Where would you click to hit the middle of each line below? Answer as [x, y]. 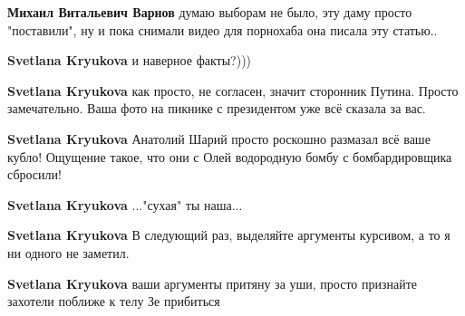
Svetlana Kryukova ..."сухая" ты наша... [125, 204]
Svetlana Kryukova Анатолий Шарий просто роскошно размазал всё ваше [219, 138]
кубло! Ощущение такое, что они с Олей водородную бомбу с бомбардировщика [230, 156]
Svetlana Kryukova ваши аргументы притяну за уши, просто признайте [213, 283]
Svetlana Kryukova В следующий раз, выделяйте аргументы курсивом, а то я [229, 235]
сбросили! [34, 174]
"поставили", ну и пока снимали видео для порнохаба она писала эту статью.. [223, 29]
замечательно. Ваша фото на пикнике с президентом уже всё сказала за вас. [217, 108]
